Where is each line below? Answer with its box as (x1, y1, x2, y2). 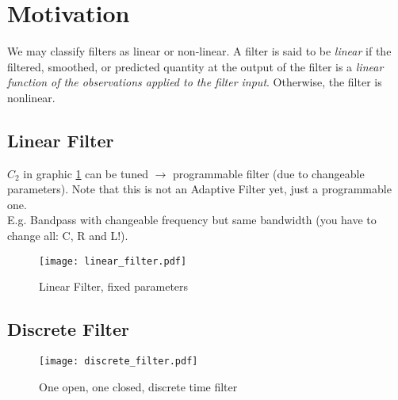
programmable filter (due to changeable (172, 165, 365, 181)
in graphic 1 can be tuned (23, 165, 148, 181)
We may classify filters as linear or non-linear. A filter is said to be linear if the (7, 43, 392, 59)
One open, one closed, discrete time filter (39, 378, 238, 394)
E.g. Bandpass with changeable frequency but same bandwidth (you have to (7, 211, 377, 228)
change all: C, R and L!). (7, 227, 128, 244)
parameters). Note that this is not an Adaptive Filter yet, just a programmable (7, 181, 392, 197)
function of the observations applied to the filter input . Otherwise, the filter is (7, 74, 382, 90)
